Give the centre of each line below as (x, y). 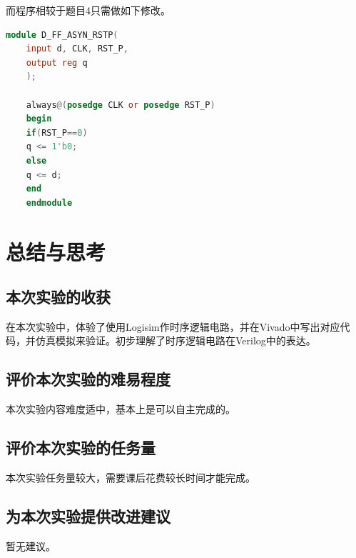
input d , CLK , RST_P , (77, 49)
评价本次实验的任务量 (81, 448)
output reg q (57, 63)
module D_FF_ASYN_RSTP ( (62, 35)
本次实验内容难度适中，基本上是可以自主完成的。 (121, 409)
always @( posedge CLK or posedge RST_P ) (121, 105)
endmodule (49, 203)
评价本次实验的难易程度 (88, 379)
